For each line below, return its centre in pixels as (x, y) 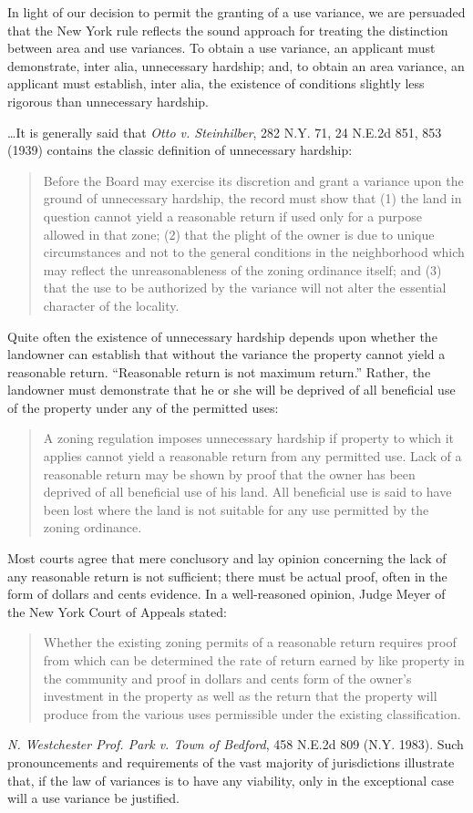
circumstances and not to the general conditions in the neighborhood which (254, 252)
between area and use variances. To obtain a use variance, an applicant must (221, 48)
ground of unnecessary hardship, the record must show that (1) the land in (252, 198)
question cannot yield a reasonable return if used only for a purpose (232, 216)
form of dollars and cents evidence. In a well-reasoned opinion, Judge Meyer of (226, 594)
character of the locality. (111, 305)
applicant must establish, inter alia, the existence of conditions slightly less (216, 83)
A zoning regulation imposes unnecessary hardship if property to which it (248, 438)
